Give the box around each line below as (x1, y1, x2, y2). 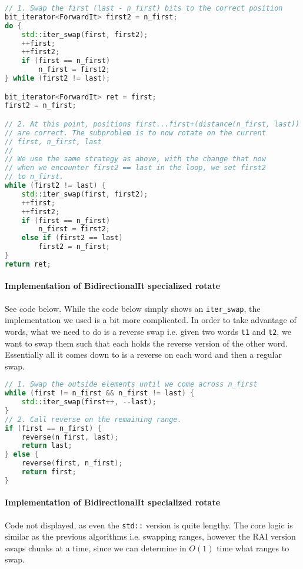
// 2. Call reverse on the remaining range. (5, 415, 182, 424)
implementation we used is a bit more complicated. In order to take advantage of (5, 314, 297, 326)
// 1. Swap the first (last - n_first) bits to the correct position (5, 4, 283, 12)
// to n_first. (5, 172, 64, 181)
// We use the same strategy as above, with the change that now (5, 155, 266, 164)
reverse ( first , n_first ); (21, 459, 123, 468)
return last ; (21, 441, 72, 450)
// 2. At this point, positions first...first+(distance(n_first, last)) (5, 119, 300, 128)
